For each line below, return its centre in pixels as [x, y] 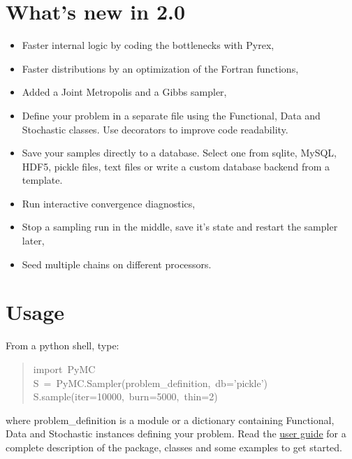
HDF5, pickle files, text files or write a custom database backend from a [176, 166]
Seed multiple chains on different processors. [117, 264]
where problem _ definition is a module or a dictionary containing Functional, [170, 420]
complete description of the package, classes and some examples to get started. [174, 447]
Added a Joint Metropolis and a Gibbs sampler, [124, 92]
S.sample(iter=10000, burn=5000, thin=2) [125, 396]
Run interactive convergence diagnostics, [109, 203]
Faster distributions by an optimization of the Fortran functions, [160, 68]
